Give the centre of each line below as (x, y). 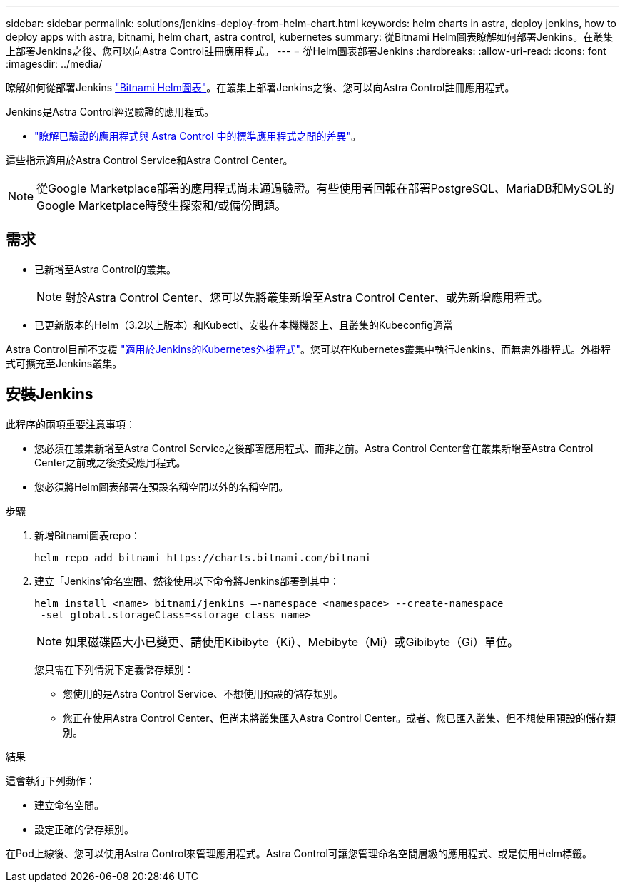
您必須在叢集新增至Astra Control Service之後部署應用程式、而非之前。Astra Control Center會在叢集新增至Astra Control (314, 448)
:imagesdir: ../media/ (54, 64)
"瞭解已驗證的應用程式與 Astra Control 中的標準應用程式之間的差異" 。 (198, 136)
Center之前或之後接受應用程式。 (110, 462)
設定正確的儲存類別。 (84, 829)
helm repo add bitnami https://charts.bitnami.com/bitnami (203, 557)
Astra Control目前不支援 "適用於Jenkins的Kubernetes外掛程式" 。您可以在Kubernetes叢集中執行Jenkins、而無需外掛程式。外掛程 (309, 349)
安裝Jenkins (50, 394)
